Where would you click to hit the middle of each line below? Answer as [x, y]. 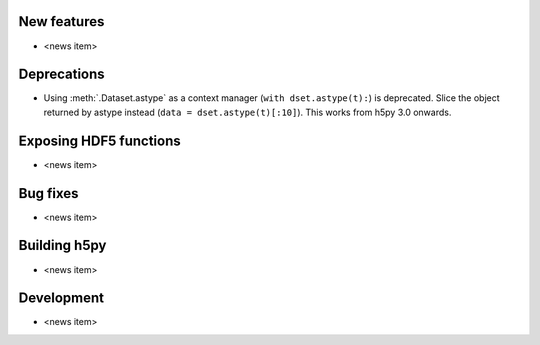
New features [61, 21]
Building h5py [62, 245]
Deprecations [61, 74]
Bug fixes [48, 193]
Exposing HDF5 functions [99, 140]
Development [61, 298]
